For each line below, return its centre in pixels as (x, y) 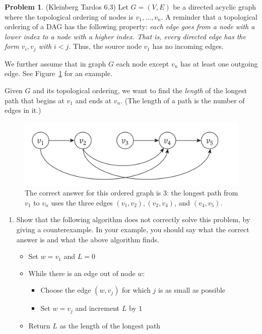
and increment (97, 308)
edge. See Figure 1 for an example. (58, 73)
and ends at (93, 100)
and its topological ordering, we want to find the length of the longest (140, 90)
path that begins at (35, 100)
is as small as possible (192, 290)
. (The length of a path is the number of (183, 100)
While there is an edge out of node (82, 273)
